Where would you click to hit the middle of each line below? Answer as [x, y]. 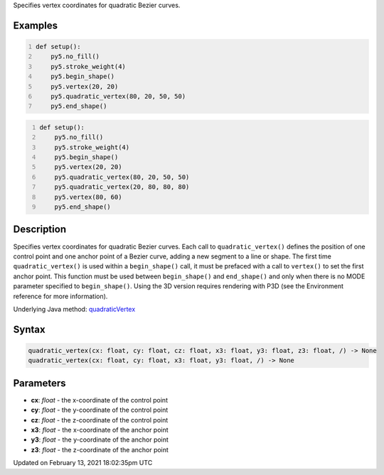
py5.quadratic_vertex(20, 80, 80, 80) [122, 187]
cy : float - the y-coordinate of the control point [100, 410]
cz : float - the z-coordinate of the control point [100, 420]
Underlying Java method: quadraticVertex [74, 309]
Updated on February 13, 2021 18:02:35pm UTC [83, 463]
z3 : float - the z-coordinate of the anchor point [100, 449]
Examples [36, 25]
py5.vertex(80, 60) [88, 197]
